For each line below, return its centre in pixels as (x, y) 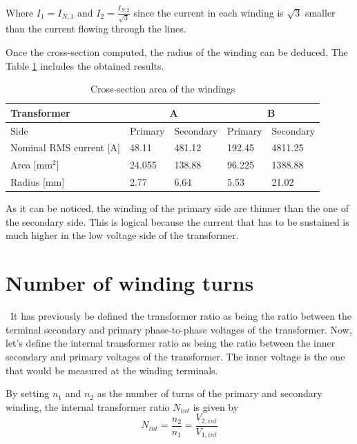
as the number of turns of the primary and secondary (210, 393)
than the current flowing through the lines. (96, 29)
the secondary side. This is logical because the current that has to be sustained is (177, 221)
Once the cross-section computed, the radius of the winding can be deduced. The (177, 52)
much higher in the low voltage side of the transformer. (122, 235)
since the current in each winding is (209, 12)
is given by (216, 406)
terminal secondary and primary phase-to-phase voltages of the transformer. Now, (179, 329)
